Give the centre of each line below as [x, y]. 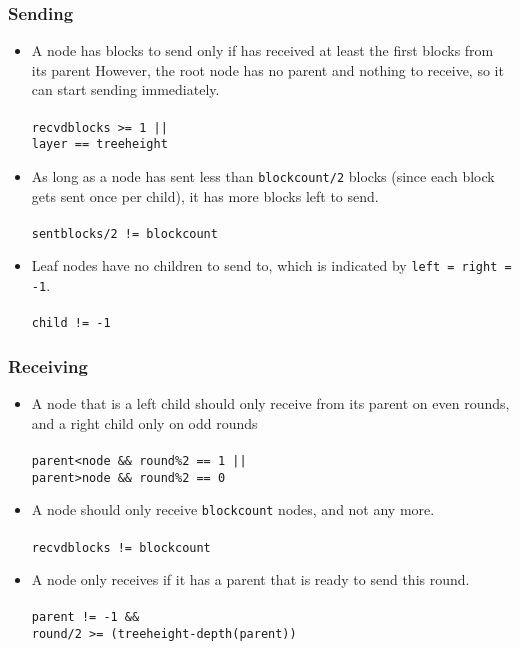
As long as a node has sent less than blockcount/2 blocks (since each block [263, 175]
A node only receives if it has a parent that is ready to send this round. [250, 579]
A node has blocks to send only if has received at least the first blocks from [262, 50]
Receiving [48, 365]
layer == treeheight [99, 144]
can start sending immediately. [125, 89]
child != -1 [71, 323]
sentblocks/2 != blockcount [124, 233]
